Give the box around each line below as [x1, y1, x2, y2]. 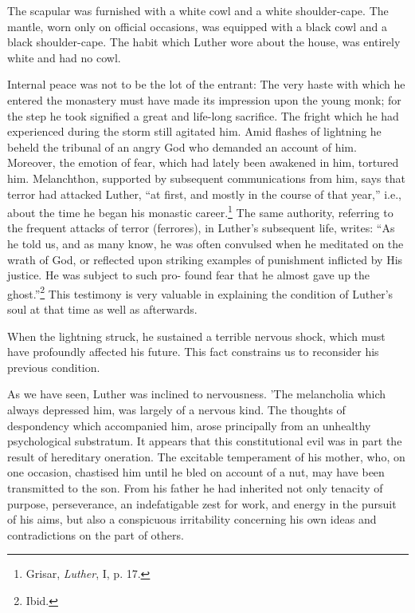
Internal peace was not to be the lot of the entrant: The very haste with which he [7, 76, 405, 93]
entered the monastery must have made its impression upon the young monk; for [7, 91, 401, 108]
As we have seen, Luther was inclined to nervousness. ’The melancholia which [7, 386, 386, 402]
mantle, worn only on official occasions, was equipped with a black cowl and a [7, 18, 388, 34]
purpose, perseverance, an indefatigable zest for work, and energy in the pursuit [7, 495, 397, 512]
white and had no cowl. [7, 49, 121, 65]
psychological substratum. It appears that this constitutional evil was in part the [7, 433, 402, 449]
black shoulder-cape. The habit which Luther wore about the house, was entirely [7, 34, 401, 50]
